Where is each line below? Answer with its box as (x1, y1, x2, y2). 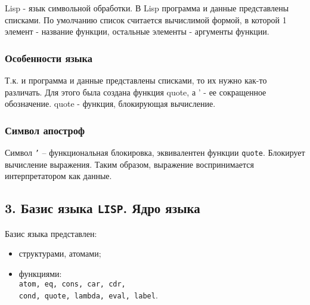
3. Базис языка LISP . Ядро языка (5, 199, 200, 217)
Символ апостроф (5, 122, 85, 137)
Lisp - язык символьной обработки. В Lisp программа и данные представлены (5, 2, 289, 14)
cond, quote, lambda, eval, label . (18, 289, 158, 301)
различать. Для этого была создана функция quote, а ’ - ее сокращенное (5, 85, 266, 98)
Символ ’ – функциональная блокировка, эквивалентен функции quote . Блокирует (5, 146, 305, 158)
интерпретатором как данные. (5, 170, 112, 182)
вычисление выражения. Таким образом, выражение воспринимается (5, 158, 254, 170)
